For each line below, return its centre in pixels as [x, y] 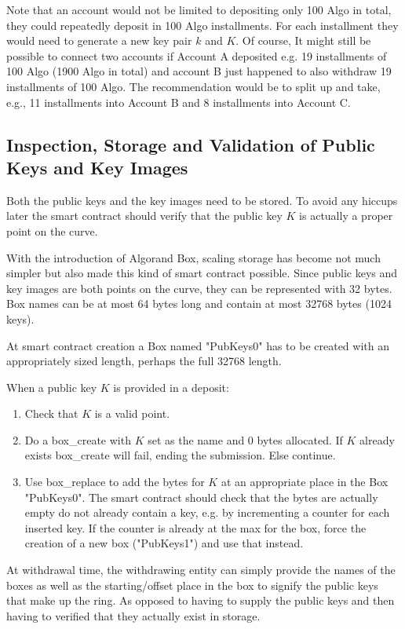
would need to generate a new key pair [99, 40]
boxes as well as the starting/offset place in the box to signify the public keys [192, 585]
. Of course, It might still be [303, 40]
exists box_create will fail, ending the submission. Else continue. [180, 455]
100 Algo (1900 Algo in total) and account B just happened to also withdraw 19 [199, 71]
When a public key [52, 387]
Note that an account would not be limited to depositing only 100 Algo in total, [199, 9]
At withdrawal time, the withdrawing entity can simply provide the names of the [201, 570]
